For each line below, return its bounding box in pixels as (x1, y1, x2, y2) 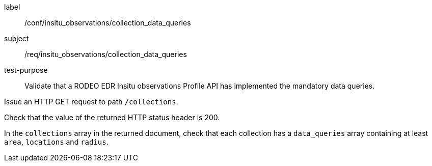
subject (4, 34, 29, 43)
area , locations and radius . (4, 137, 109, 146)
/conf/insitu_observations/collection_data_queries (24, 18, 191, 27)
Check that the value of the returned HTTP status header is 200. (4, 113, 220, 122)
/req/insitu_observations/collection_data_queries (24, 50, 187, 59)
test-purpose (4, 66, 48, 74)
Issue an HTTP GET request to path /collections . (4, 97, 178, 106)
